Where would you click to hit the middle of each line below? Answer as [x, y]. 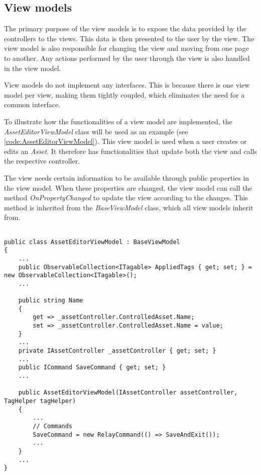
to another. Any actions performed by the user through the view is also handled [127, 58]
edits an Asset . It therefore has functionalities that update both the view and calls [130, 151]
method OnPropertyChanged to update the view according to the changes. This [126, 197]
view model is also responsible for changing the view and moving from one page [126, 48]
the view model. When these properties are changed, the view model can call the [128, 187]
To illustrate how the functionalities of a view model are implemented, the [118, 121]
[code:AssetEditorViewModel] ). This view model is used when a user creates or [125, 141]
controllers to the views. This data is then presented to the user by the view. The [129, 38]
